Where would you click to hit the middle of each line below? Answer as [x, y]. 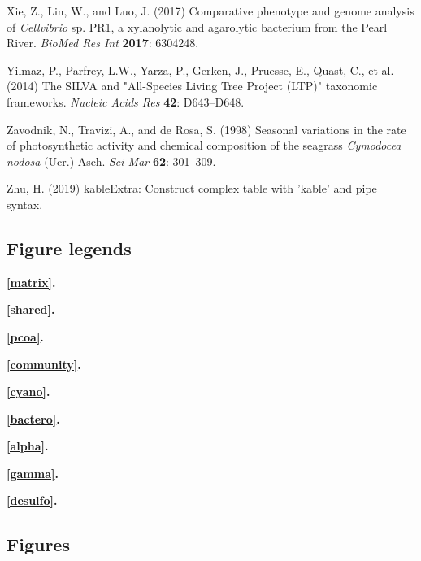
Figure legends [69, 248]
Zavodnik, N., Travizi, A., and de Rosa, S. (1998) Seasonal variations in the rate [206, 129]
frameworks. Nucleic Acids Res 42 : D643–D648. [126, 101]
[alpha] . [28, 446]
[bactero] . [33, 418]
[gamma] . [33, 473]
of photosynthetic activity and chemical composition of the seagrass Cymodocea [204, 145]
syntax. [25, 204]
